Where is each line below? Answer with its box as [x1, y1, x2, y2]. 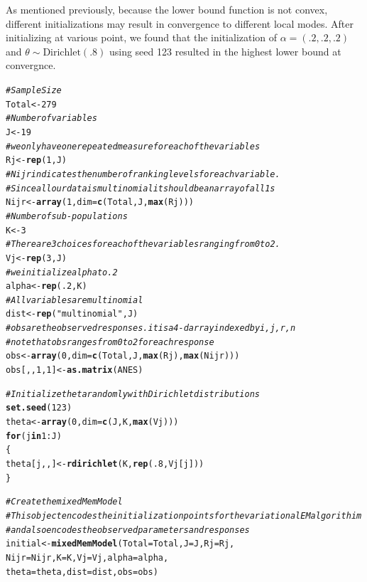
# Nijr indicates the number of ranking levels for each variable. [6, 169, 280, 179]
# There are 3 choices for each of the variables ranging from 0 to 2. [6, 239, 280, 250]
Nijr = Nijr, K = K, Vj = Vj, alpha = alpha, [6, 552, 169, 563]
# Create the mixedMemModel [6, 497, 123, 507]
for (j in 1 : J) [6, 430, 62, 441]
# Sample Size [6, 85, 62, 95]
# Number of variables [6, 113, 97, 124]
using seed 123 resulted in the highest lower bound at [109, 43, 341, 58]
